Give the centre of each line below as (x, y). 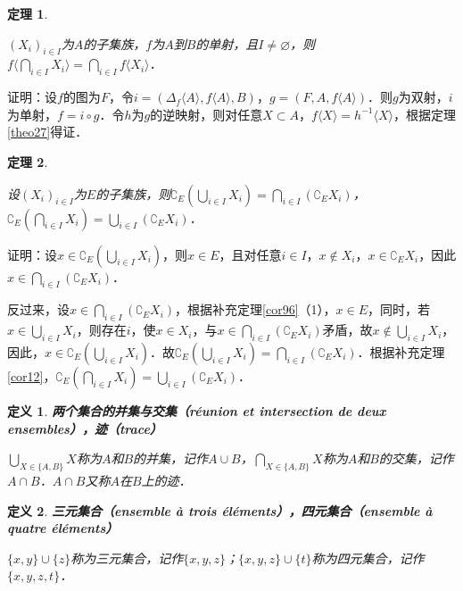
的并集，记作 (171, 458)
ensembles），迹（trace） (85, 428)
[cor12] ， (32, 375)
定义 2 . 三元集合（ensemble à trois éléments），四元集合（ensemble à (220, 510)
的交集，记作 (416, 458)
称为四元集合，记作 (368, 558)
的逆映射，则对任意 (207, 114)
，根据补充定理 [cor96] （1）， (256, 309)
